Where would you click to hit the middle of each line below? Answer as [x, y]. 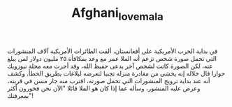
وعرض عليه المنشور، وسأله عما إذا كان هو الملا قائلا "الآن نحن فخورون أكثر [104, 88]
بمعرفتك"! [20, 95]
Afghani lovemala [117, 14]
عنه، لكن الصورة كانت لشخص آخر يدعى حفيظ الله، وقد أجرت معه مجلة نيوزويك [110, 66]
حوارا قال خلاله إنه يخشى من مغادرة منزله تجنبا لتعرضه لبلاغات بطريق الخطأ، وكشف [116, 73]
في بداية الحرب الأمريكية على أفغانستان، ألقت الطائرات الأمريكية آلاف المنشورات [113, 51]
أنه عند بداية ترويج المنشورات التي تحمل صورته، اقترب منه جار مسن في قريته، [109, 80]
